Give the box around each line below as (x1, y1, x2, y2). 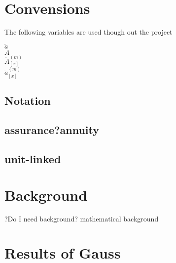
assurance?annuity (4, 122, 100, 137)
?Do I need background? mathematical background (4, 214, 159, 224)
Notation (4, 93, 51, 108)
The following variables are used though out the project (4, 27, 173, 37)
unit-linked (4, 151, 61, 166)
